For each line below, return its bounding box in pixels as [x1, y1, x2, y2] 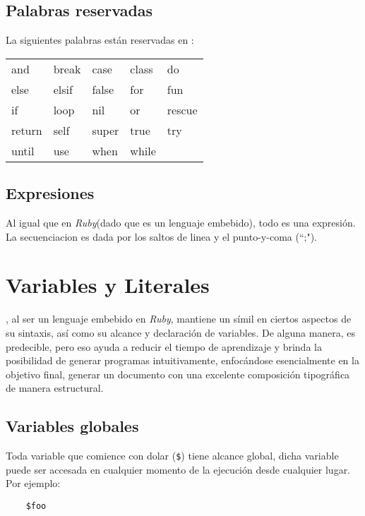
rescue [167, 101, 198, 118]
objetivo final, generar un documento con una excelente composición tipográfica [6, 366, 350, 381]
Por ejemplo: [6, 476, 61, 491]
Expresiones [6, 182, 95, 204]
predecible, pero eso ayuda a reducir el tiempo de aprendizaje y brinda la [6, 339, 322, 354]
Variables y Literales [6, 270, 210, 299]
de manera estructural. [6, 380, 104, 395]
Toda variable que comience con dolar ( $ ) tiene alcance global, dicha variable [6, 448, 339, 463]
